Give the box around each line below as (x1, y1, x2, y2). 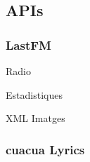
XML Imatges (6, 111, 65, 126)
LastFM (6, 36, 51, 53)
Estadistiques (6, 87, 63, 102)
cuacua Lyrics (6, 140, 85, 158)
